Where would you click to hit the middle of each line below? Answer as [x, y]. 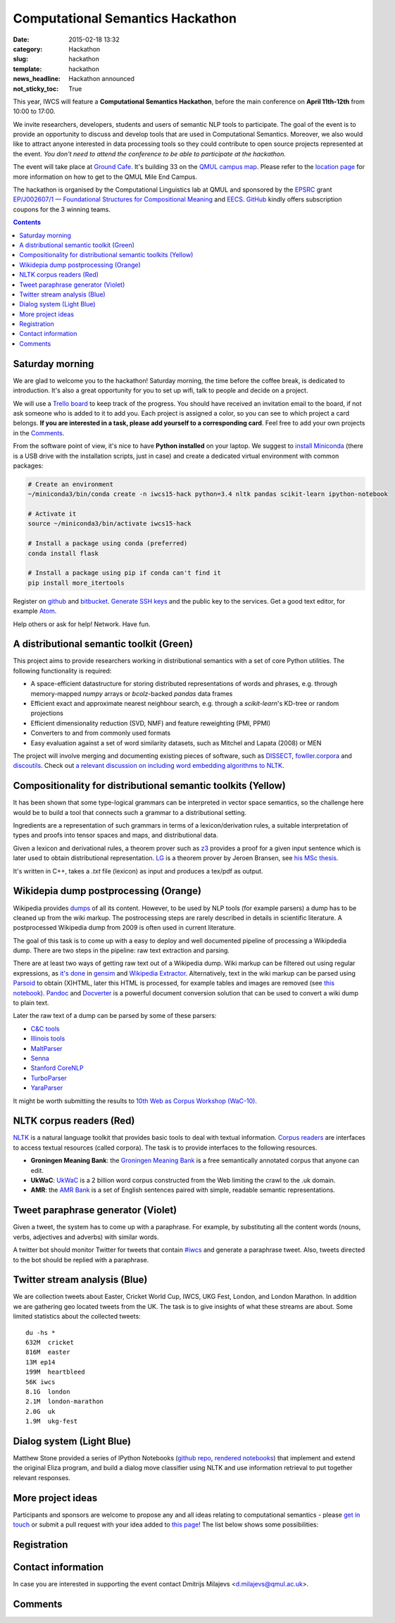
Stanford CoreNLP [57, 1068]
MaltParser [46, 1048]
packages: [28, 466]
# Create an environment [71, 484]
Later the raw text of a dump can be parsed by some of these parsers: [115, 1016]
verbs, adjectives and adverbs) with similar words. [86, 1237]
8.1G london [48, 1392]
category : [28, 49]
